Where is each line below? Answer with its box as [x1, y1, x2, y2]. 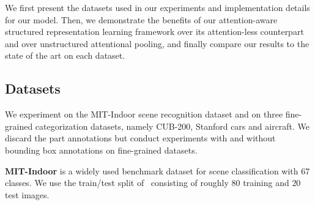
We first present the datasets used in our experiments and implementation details [5, 1, 310, 13]
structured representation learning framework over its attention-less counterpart [5, 25, 304, 38]
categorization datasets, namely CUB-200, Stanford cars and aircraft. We [35, 119, 310, 132]
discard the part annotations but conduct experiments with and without [5, 132, 276, 144]
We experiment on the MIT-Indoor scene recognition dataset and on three [5, 108, 283, 121]
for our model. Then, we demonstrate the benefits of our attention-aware [5, 13, 278, 26]
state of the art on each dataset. [5, 49, 125, 62]
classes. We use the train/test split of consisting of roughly [5, 176, 229, 189]
